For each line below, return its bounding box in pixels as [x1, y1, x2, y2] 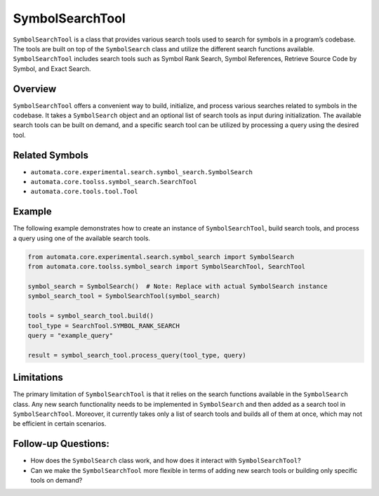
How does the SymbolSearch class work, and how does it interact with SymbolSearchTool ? [30, 457, 301, 465]
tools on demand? [30, 476, 83, 485]
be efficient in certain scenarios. [13, 419, 107, 428]
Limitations [13, 372, 63, 384]
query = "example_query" [27, 331, 114, 339]
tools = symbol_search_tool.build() [27, 312, 154, 320]
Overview [13, 83, 57, 95]
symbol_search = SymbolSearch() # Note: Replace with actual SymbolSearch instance [27, 282, 328, 290]
